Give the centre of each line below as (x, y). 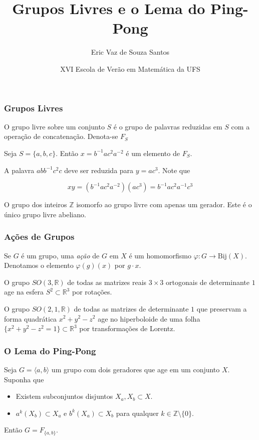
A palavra (19, 170)
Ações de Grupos (39, 237)
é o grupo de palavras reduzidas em (168, 126)
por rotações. (92, 292)
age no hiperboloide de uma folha (149, 318)
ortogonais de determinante (208, 282)
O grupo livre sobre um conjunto (54, 126)
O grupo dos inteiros (36, 204)
